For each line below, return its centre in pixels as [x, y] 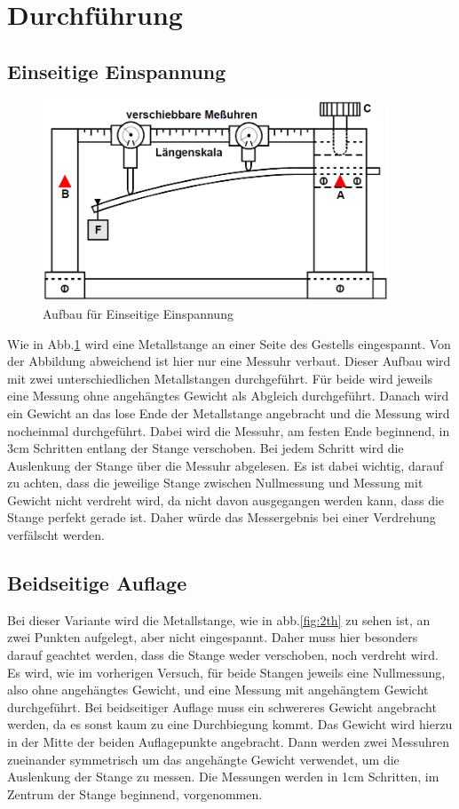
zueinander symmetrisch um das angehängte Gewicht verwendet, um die [203, 759]
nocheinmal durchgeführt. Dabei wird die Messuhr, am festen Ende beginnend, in [229, 430]
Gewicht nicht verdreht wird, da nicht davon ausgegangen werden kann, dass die [226, 500]
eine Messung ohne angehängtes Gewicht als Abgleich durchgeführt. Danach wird [228, 396]
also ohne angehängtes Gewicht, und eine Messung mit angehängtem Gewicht [218, 690]
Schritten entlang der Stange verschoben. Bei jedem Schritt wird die [218, 448]
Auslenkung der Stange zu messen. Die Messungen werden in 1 [178, 777]
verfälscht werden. [56, 535]
